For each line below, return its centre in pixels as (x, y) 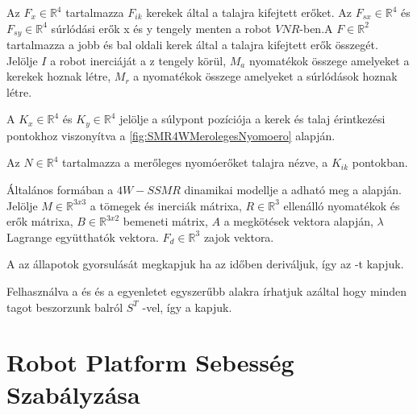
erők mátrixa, (40, 221)
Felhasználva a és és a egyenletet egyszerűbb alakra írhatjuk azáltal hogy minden (207, 291)
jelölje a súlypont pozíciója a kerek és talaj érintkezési (252, 119)
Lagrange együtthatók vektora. (83, 237)
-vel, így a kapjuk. (187, 307)
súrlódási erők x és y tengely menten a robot (161, 28)
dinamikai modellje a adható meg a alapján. (293, 190)
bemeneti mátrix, (165, 221)
